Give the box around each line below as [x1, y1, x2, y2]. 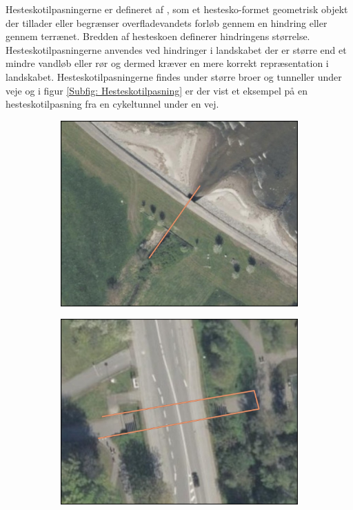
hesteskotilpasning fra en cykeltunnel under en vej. [6, 97, 219, 111]
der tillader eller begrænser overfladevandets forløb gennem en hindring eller [6, 15, 327, 30]
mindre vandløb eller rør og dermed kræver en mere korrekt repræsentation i [6, 56, 329, 70]
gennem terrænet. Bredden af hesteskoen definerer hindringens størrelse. [6, 29, 310, 43]
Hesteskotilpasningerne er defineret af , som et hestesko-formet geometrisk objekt [6, 2, 348, 16]
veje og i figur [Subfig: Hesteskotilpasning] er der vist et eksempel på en [6, 83, 307, 97]
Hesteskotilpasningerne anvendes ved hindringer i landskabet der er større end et [6, 42, 347, 57]
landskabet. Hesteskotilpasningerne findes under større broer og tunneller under [6, 69, 342, 84]
